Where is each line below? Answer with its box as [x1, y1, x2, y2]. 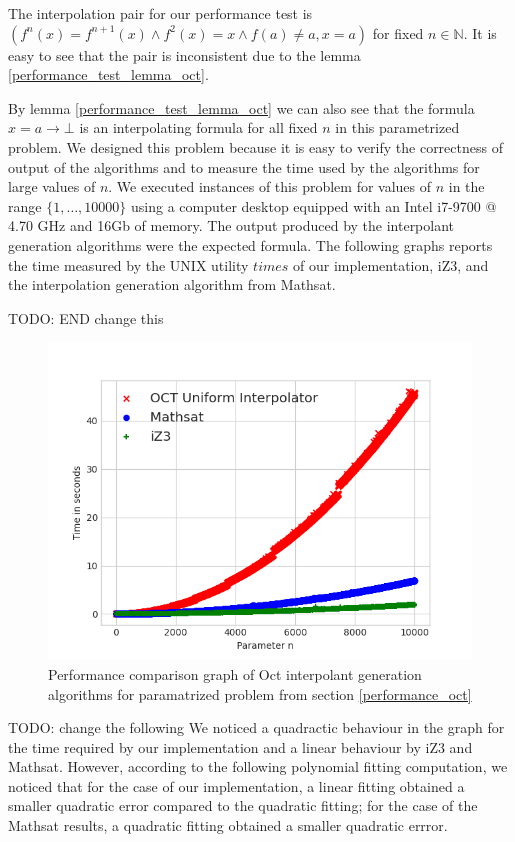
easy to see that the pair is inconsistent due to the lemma [8, 44, 361, 65]
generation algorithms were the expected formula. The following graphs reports [8, 234, 493, 255]
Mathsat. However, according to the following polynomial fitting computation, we [8, 756, 508, 777]
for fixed [372, 22, 424, 43]
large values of [8, 176, 96, 197]
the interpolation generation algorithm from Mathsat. [8, 274, 336, 295]
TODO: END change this [8, 307, 164, 328]
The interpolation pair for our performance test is [8, 3, 313, 23]
